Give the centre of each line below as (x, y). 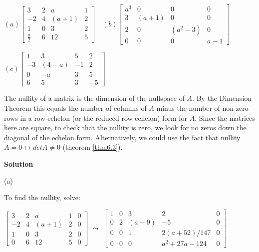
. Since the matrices (225, 118)
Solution (19, 163)
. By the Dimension (222, 98)
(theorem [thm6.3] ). (93, 147)
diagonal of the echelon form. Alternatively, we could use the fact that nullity (122, 137)
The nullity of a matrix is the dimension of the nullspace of (94, 98)
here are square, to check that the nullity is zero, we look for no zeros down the (125, 127)
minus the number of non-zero (202, 108)
